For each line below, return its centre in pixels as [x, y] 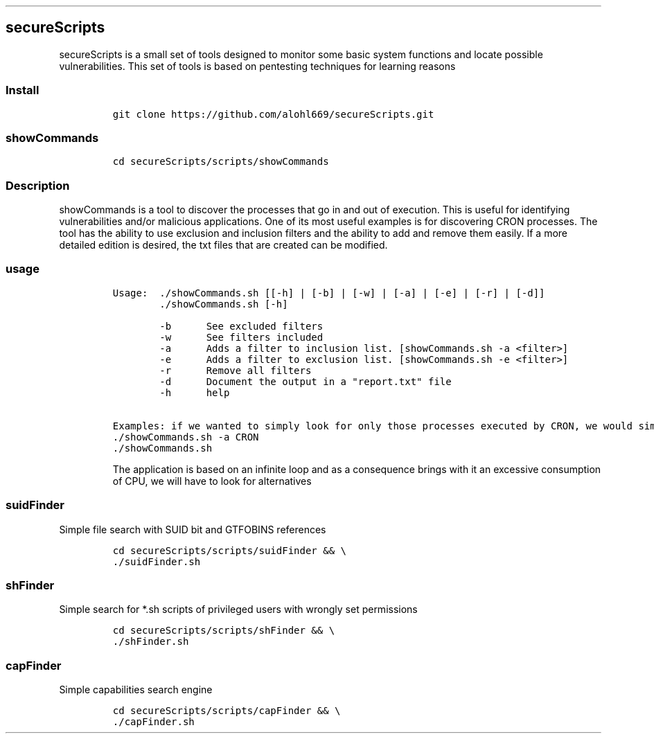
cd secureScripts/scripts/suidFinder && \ [229, 550]
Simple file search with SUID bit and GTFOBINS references [193, 529]
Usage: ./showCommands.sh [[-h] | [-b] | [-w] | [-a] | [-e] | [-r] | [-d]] [329, 293]
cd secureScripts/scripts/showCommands [221, 162]
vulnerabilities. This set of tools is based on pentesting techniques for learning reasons [257, 66]
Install [23, 90]
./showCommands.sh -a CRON [186, 437]
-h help [195, 392]
